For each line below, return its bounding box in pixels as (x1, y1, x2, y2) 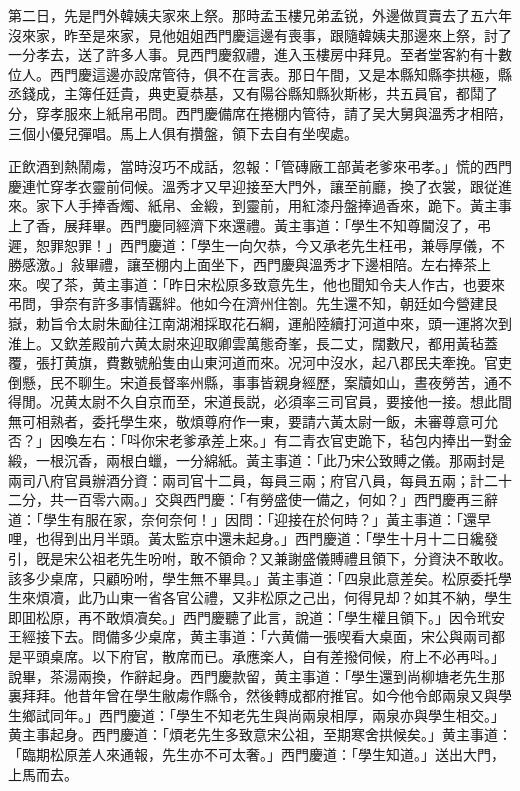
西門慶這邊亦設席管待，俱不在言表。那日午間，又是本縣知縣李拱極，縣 (49, 63, 512, 84)
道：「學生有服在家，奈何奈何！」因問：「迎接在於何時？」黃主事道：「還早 (8, 508, 491, 529)
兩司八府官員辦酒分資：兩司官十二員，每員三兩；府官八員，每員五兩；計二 (8, 469, 498, 490)
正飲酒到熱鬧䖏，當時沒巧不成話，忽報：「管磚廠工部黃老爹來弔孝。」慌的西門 (8, 156, 512, 177)
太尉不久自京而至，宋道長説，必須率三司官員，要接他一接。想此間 (77, 391, 512, 412)
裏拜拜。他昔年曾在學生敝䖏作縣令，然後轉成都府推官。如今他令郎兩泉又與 (8, 685, 498, 706)
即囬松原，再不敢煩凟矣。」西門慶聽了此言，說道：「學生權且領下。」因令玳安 (8, 606, 505, 627)
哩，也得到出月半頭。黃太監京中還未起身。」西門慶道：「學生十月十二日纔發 (8, 528, 498, 549)
